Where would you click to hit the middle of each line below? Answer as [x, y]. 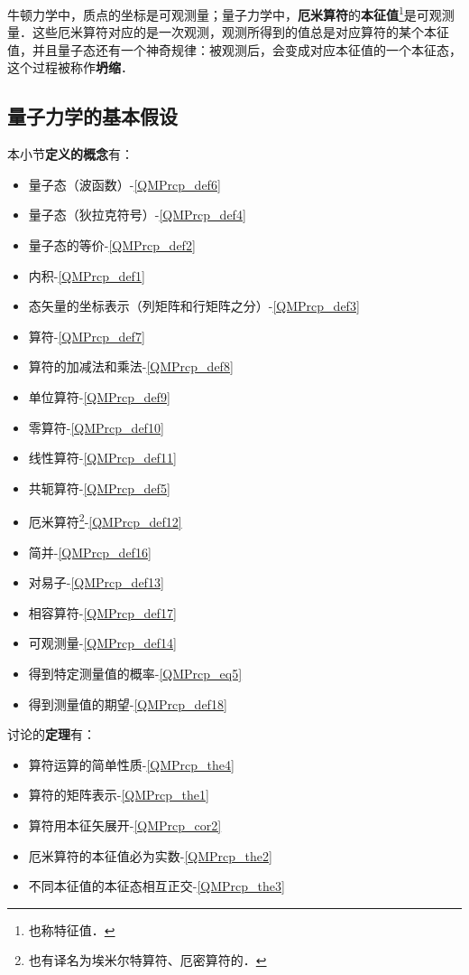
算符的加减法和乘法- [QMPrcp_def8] [131, 366]
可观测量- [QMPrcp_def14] [102, 643]
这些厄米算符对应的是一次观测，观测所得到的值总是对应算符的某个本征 [240, 32]
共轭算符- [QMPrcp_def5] [99, 487]
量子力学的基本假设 [92, 116]
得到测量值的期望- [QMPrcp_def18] [128, 703]
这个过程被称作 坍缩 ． [70, 67]
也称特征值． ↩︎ [72, 929]
